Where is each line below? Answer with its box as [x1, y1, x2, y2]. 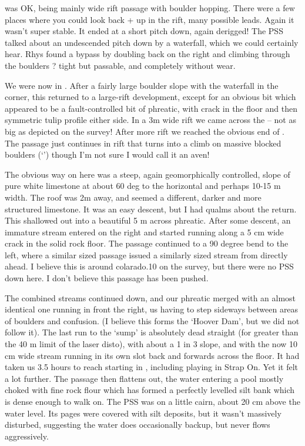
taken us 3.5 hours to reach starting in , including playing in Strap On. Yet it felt [5, 361, 298, 373]
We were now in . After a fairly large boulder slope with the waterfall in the [5, 79, 279, 91]
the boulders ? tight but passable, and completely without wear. [5, 59, 236, 71]
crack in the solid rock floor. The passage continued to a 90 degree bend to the [5, 237, 289, 249]
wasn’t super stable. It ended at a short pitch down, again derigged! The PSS [5, 25, 283, 37]
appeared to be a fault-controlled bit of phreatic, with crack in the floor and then [5, 102, 298, 114]
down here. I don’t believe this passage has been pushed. [5, 272, 209, 284]
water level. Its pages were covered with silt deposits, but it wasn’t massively [5, 407, 281, 419]
